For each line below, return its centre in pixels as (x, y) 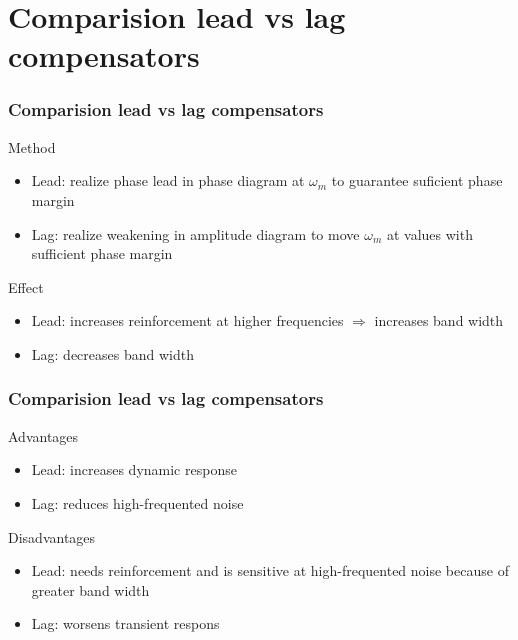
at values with (429, 233)
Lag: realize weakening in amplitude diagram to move (195, 233)
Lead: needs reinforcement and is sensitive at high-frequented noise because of (270, 570)
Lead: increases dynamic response (134, 469)
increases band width (439, 320)
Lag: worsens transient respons (125, 623)
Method (32, 146)
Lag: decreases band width (112, 353)
